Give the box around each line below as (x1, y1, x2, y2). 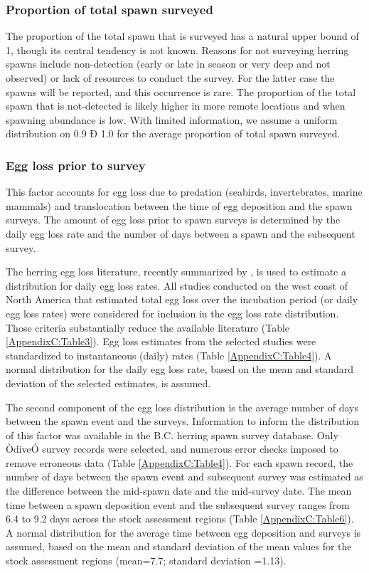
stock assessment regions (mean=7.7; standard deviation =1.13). (6, 553, 287, 568)
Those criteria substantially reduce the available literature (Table (6, 320, 290, 335)
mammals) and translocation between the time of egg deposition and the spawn (6, 198, 353, 213)
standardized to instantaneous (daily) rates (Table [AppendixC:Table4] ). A (6, 347, 332, 362)
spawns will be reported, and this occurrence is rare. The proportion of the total (6, 84, 356, 99)
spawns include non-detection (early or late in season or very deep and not (6, 56, 331, 71)
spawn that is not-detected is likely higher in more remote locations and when (6, 98, 346, 113)
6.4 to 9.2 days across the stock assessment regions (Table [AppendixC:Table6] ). (6, 511, 354, 526)
